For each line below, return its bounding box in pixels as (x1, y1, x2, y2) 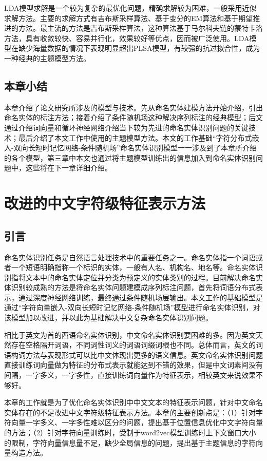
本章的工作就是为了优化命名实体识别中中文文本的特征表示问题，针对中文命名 (4, 397, 263, 408)
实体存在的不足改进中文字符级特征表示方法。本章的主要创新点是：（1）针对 (4, 407, 256, 417)
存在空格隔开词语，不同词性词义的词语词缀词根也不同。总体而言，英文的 (11, 339, 256, 350)
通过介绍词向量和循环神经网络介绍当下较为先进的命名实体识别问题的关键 (4, 122, 249, 132)
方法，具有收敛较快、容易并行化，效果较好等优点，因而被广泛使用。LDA (4, 32, 250, 43)
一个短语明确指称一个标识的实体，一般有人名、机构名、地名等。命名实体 (11, 262, 256, 273)
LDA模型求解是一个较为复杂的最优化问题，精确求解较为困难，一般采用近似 (4, 3, 257, 13)
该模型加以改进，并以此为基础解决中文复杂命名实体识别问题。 (4, 312, 213, 323)
